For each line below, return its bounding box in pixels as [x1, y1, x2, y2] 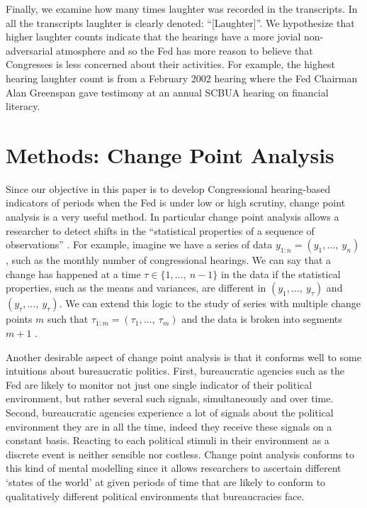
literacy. [6, 99, 40, 114]
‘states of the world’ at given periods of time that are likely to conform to [6, 474, 326, 489]
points [6, 311, 33, 326]
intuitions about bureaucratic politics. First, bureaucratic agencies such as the [6, 363, 345, 378]
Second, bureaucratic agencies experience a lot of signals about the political [6, 405, 334, 419]
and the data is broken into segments [181, 311, 342, 326]
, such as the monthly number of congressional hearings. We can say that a [6, 253, 332, 267]
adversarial [6, 43, 53, 57]
